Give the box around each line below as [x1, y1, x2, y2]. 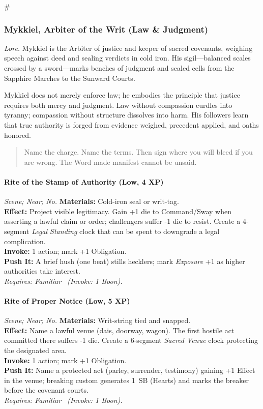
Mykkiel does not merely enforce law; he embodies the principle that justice [4, 90, 240, 100]
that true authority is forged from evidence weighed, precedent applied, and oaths [4, 119, 259, 130]
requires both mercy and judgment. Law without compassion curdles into [4, 99, 232, 110]
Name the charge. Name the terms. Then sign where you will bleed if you [24, 147, 253, 157]
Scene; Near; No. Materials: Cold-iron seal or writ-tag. [4, 196, 179, 207]
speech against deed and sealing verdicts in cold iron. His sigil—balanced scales [4, 52, 251, 63]
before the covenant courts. [4, 385, 89, 395]
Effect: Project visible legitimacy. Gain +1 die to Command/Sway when [4, 206, 231, 216]
